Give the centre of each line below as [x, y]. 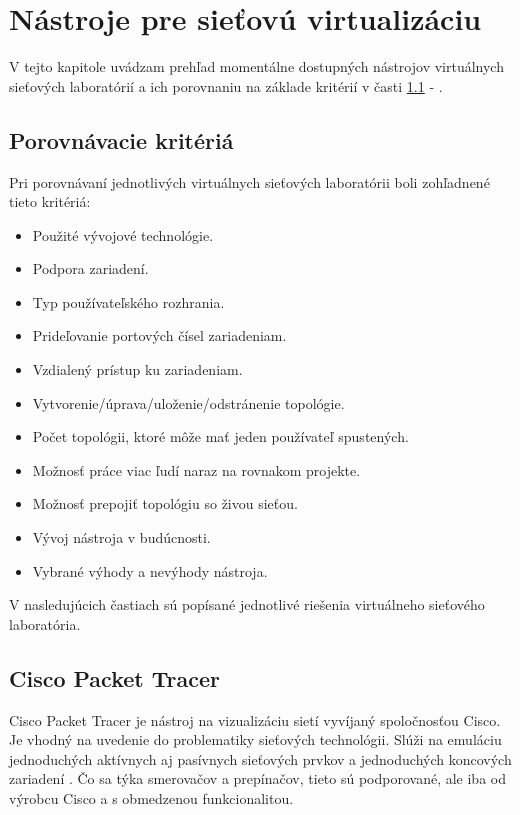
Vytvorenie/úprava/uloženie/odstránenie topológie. [188, 402]
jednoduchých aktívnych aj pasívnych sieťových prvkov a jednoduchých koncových [260, 758]
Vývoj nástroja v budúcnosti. [121, 537]
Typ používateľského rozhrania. [128, 301]
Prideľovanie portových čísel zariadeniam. [159, 335]
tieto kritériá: [50, 201]
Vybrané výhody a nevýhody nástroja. [150, 570]
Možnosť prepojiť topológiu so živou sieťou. [165, 503]
